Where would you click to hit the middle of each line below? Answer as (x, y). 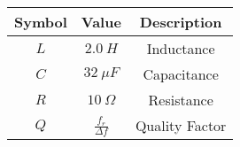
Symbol (41, 22)
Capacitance (181, 74)
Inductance (181, 48)
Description (181, 22)
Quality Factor (181, 125)
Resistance (181, 100)
